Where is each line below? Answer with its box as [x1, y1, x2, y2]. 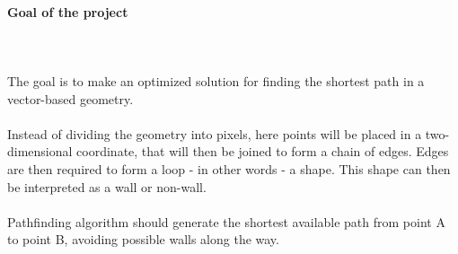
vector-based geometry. [7, 89, 134, 108]
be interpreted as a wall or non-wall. [7, 177, 207, 196]
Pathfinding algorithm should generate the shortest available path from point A [7, 212, 445, 231]
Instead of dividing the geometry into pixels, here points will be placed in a [7, 124, 422, 143]
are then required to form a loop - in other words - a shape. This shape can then [7, 159, 451, 178]
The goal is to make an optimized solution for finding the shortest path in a [7, 71, 425, 90]
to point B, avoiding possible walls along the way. [7, 230, 279, 249]
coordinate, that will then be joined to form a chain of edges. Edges [76, 142, 449, 161]
